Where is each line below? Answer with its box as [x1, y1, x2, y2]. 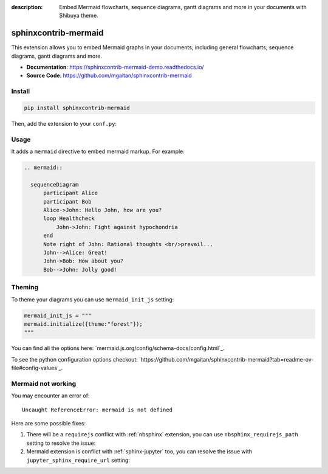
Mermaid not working [11, 379, 76, 388]
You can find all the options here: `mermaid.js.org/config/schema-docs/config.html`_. [11, 345, 225, 352]
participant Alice [43, 190, 98, 197]
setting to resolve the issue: [26, 439, 96, 447]
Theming [11, 283, 39, 292]
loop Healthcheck [43, 215, 95, 222]
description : [11, 4, 43, 10]
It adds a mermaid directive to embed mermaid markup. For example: [11, 148, 185, 155]
